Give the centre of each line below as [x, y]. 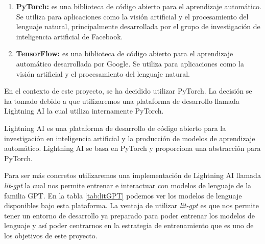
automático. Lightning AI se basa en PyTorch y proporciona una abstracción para [132, 148]
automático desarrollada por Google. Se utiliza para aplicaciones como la [130, 63]
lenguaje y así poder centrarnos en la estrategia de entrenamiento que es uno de [129, 225]
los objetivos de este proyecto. [51, 235]
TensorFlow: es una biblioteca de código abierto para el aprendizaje [125, 53]
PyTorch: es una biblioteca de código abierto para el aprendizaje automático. [139, 6]
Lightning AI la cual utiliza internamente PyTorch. [84, 111]
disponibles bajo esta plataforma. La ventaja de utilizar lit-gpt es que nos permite [131, 205]
